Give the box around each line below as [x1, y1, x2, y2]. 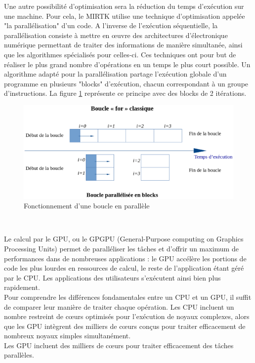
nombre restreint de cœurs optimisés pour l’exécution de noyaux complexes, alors [4, 311, 250, 322]
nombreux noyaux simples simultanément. [4, 330, 131, 341]
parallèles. [4, 350, 34, 360]
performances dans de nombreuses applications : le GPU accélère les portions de [4, 253, 247, 263]
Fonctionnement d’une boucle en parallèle [24, 201, 150, 211]
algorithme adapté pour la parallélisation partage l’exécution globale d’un [4, 69, 227, 79]
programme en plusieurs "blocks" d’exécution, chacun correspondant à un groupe [4, 78, 249, 88]
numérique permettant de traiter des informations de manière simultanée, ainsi [4, 40, 243, 50]
